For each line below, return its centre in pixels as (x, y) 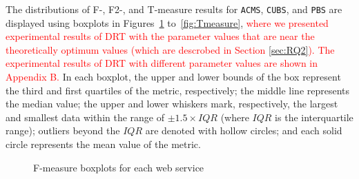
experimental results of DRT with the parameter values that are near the (160, 36)
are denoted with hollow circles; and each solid (244, 130)
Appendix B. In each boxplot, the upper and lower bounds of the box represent (173, 77)
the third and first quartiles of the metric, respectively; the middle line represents (178, 90)
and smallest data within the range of (85, 117)
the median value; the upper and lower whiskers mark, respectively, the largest (172, 104)
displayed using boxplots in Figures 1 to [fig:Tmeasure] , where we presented (167, 22)
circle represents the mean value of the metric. (103, 144)
